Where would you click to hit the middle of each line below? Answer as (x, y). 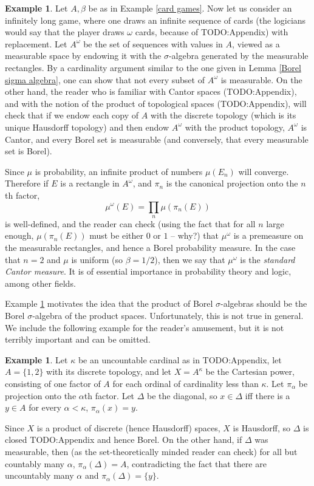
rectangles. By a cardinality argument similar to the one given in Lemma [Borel (153, 67)
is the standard (268, 259)
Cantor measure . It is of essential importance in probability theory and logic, (148, 271)
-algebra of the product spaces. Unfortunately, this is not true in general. (168, 316)
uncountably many (39, 475)
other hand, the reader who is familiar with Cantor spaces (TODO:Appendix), (151, 91)
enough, (19, 235)
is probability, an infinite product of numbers (119, 171)
